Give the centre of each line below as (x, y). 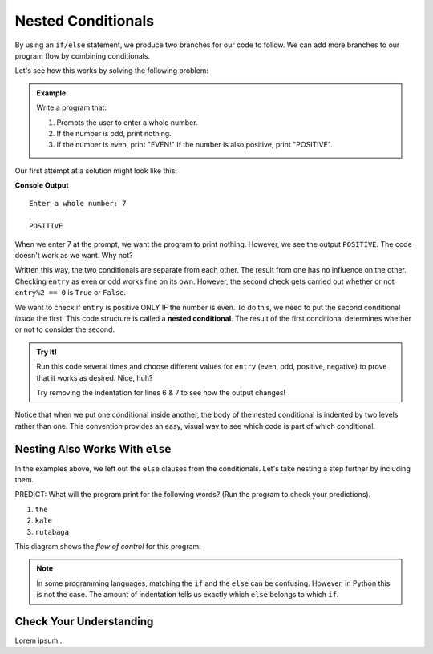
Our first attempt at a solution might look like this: (96, 170)
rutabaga (52, 532)
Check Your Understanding (84, 621)
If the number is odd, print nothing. (114, 133)
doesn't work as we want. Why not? (74, 256)
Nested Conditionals (85, 21)
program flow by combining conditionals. (83, 55)
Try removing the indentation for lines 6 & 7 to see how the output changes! (161, 392)
